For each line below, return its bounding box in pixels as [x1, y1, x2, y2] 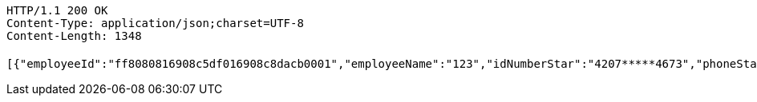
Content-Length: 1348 [6, 29, 142, 42]
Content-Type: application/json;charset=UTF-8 [6, 17, 304, 29]
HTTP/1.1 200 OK [6, 4, 108, 17]
